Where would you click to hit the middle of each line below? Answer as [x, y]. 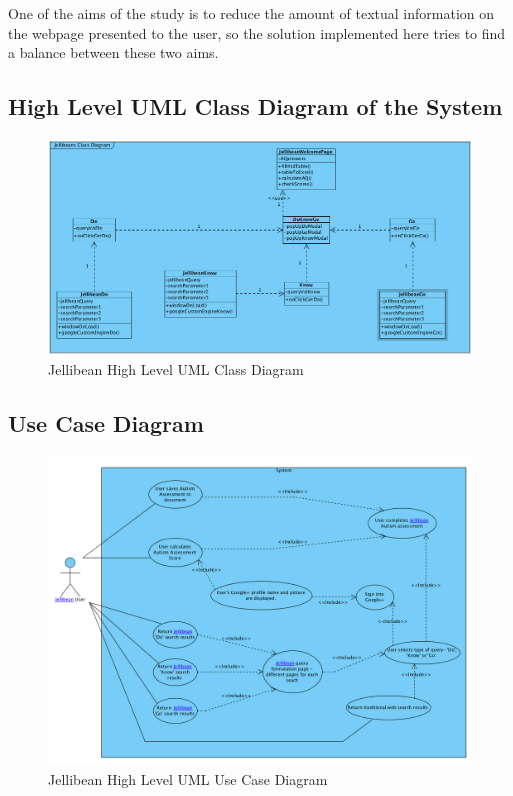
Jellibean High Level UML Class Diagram [176, 368]
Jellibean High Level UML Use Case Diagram [188, 778]
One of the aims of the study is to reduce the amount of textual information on [251, 13]
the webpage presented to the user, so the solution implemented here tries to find [257, 32]
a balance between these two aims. [113, 52]
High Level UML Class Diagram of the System [255, 106]
